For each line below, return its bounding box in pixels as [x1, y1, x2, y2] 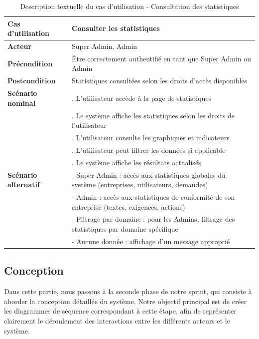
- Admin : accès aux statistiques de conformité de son [71, 192, 235, 202]
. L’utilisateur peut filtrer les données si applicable [71, 144, 226, 155]
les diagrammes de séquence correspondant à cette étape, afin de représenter [4, 306, 237, 316]
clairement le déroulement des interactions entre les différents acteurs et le [4, 315, 230, 326]
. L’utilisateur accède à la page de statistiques [71, 92, 212, 103]
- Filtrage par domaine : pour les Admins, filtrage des [71, 214, 235, 224]
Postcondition [7, 75, 56, 86]
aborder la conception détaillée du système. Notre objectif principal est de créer [4, 296, 247, 306]
